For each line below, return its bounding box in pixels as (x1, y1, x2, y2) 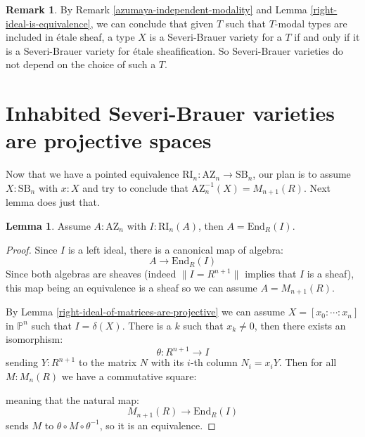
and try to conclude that (82, 180, 188, 195)
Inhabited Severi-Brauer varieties (6, 98, 335, 127)
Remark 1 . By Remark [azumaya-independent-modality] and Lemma (6, 2, 307, 16)
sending (6, 355, 38, 370)
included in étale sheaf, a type (6, 30, 135, 44)
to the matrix (78, 355, 137, 370)
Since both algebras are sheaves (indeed (6, 266, 177, 281)
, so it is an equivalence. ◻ (99, 417, 216, 432)
